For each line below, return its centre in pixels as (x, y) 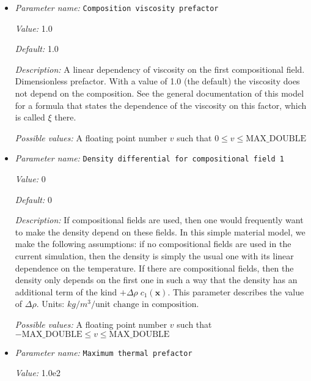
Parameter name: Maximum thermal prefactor (104, 352)
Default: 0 (33, 199)
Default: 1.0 (37, 49)
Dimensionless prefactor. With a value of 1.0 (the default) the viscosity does (157, 81)
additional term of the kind (66, 291)
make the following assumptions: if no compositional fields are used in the (153, 244)
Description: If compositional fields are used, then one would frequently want (159, 220)
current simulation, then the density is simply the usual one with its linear (154, 256)
